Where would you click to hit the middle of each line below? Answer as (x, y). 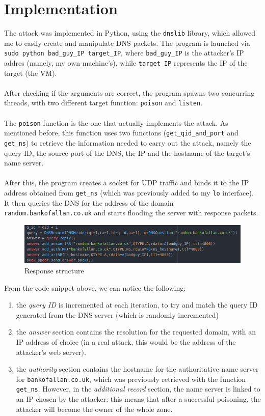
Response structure (54, 270)
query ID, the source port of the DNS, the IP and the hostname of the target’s (127, 152)
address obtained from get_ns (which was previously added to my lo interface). (129, 193)
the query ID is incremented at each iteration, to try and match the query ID (137, 305)
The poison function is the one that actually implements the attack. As (116, 122)
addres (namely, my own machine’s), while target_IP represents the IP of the (126, 63)
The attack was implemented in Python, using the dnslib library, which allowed (130, 33)
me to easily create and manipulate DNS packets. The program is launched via (127, 43)
